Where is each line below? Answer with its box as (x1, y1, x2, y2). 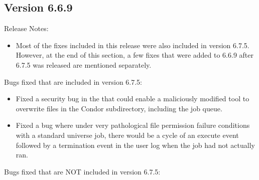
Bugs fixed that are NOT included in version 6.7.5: (4, 166, 161, 176)
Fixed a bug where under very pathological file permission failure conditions (16, 120, 250, 130)
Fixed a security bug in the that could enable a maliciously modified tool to (16, 93, 249, 104)
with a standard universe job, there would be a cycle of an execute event (16, 129, 239, 140)
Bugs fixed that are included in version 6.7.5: (4, 76, 143, 87)
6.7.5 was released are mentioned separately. (16, 59, 152, 70)
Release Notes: (4, 23, 49, 34)
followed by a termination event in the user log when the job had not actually (16, 139, 255, 150)
